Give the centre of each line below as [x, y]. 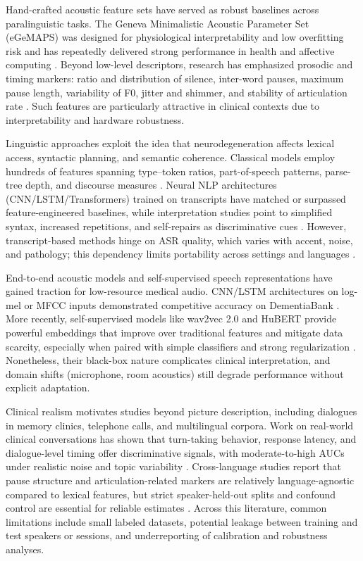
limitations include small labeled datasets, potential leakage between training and [182, 521]
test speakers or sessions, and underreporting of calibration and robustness [167, 535]
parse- [338, 171]
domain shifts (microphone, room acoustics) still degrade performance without [175, 373]
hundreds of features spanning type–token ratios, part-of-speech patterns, [164, 171]
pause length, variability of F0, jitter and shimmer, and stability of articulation [177, 92]
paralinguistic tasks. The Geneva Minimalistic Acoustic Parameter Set [158, 23]
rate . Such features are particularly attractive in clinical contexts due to [162, 106]
